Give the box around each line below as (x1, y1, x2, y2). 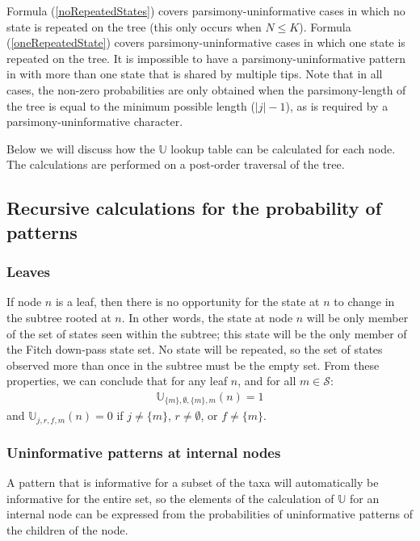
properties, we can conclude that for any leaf (6, 372, 228, 389)
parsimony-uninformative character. (6, 113, 183, 130)
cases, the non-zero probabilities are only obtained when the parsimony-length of (6, 81, 406, 98)
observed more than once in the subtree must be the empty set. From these (6, 356, 380, 373)
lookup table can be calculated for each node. (170, 140, 396, 157)
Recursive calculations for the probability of (6, 195, 382, 220)
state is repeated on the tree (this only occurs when (6, 18, 262, 35)
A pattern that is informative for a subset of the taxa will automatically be (6, 474, 379, 491)
